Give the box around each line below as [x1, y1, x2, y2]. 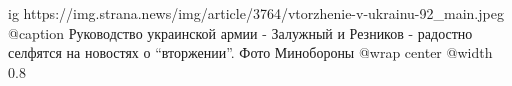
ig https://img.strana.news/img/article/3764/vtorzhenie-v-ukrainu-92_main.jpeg [8, 3, 504, 23]
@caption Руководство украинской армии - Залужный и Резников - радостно [8, 22, 473, 43]
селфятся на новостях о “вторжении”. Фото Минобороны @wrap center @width [8, 42, 493, 63]
